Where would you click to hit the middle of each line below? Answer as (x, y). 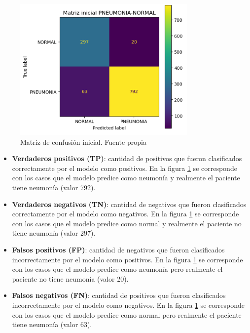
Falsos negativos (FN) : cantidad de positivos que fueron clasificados (119, 295)
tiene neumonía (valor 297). (54, 233)
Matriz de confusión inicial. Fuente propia (83, 142)
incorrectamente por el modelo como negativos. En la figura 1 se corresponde (128, 305)
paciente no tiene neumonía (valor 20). (70, 278)
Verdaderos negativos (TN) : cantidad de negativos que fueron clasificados (129, 204)
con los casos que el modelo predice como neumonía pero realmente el (117, 269)
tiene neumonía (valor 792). (54, 187)
